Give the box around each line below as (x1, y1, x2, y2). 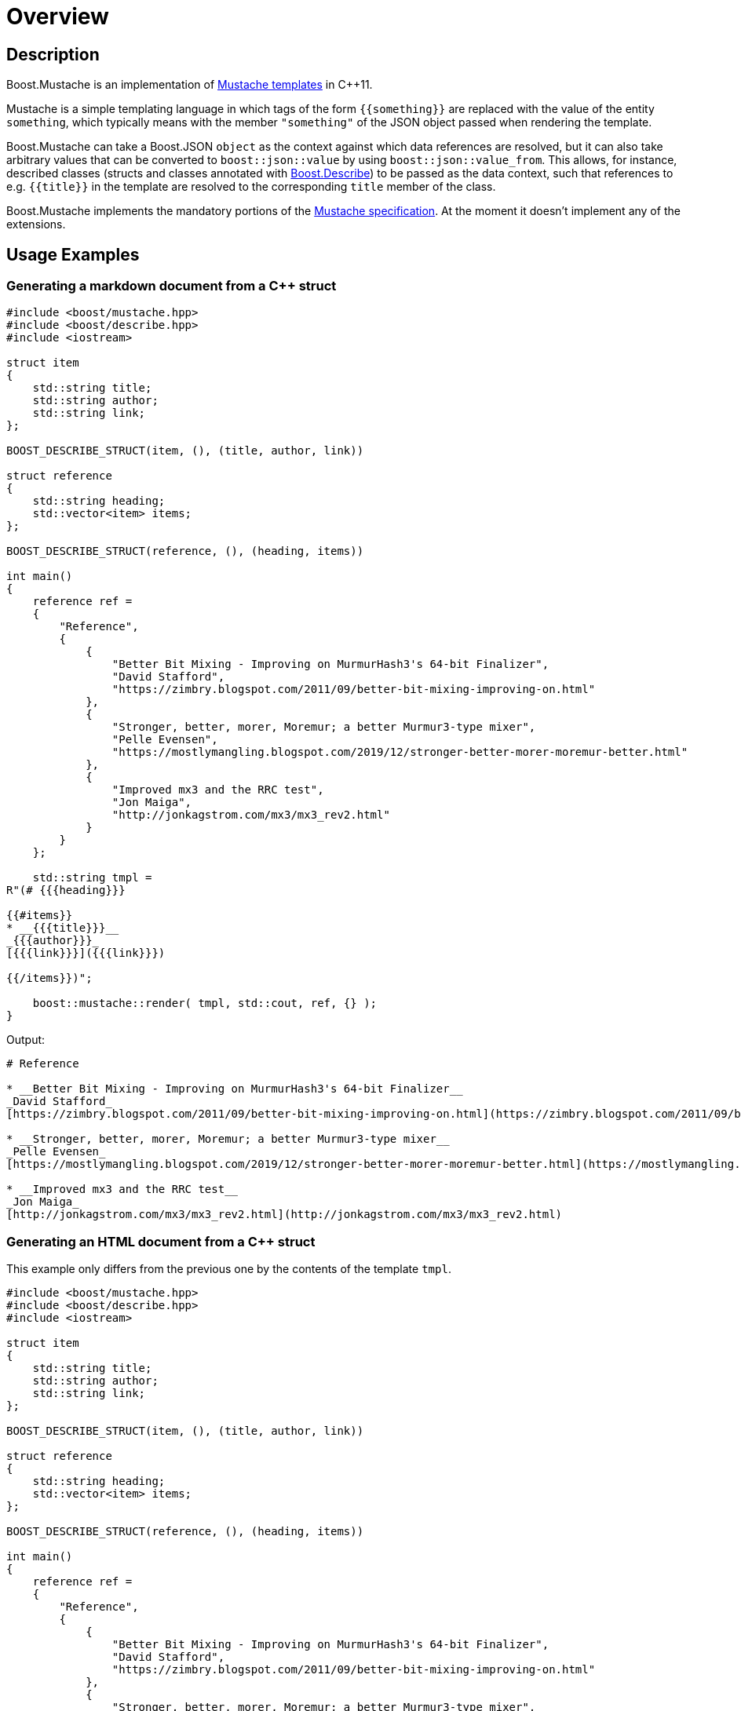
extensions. (6, 217, 66, 232)
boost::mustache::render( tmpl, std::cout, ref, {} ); (32, 997, 378, 1010)
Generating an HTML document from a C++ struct (6, 1233, 316, 1250)
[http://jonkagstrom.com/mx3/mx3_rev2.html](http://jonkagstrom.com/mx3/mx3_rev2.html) (6, 1208, 563, 1221)
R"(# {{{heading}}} (6, 884, 126, 897)
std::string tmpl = (32, 871, 152, 885)
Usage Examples (6, 244, 140, 264)
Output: (6, 1033, 46, 1047)
